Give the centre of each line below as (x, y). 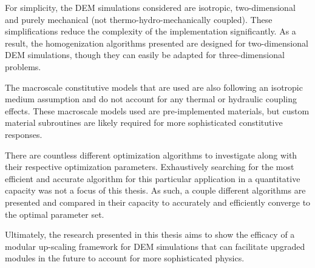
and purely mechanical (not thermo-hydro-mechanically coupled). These (139, 19)
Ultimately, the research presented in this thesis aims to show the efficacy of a (150, 234)
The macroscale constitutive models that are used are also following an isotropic (154, 87)
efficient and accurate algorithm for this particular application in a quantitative (153, 178)
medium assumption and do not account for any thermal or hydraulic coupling (151, 99)
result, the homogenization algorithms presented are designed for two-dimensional (157, 43)
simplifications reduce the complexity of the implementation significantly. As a (151, 31)
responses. (24, 134)
